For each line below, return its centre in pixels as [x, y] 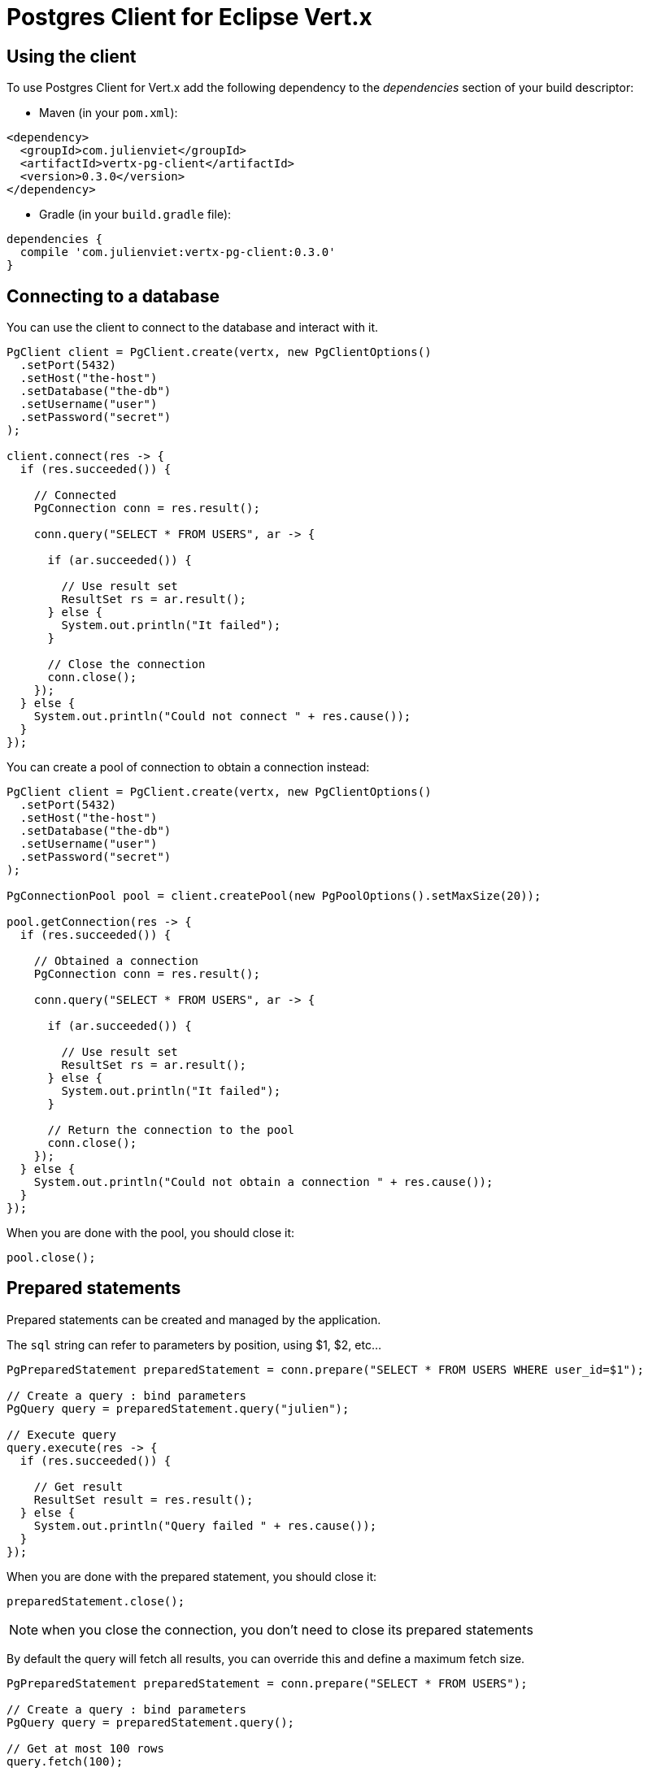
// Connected [75, 495]
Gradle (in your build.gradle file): [135, 215]
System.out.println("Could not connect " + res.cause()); [222, 717]
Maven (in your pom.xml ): [109, 113]
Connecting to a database [113, 296]
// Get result [78, 1486]
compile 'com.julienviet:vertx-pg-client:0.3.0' [178, 252]
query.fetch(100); [65, 1761]
